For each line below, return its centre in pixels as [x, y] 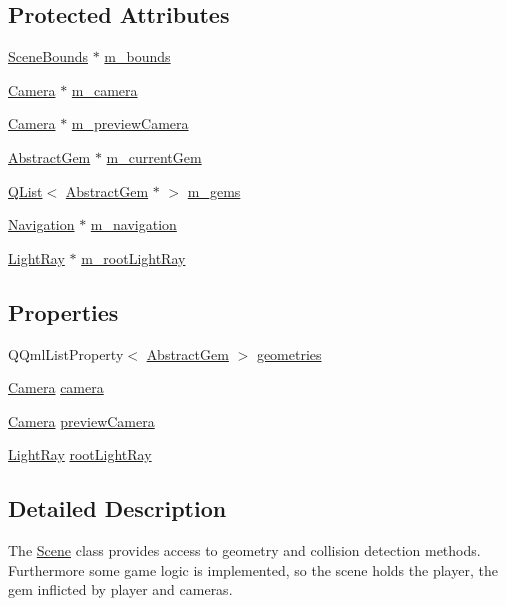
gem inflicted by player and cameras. [120, 589]
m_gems [214, 190]
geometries [289, 353]
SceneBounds [48, 56]
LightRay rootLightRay [80, 454]
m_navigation [133, 224]
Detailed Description [117, 508]
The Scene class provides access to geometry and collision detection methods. [244, 550]
